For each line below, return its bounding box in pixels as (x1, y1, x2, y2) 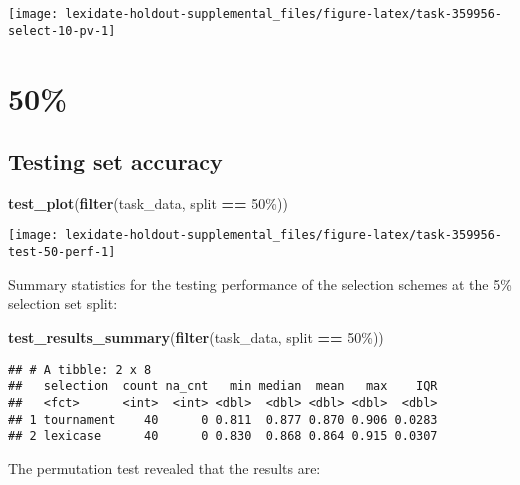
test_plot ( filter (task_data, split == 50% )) (8, 192, 288, 213)
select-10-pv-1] (8, 23, 116, 38)
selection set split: (8, 293, 118, 314)
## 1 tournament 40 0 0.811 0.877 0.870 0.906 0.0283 (8, 412, 438, 427)
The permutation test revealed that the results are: (8, 457, 321, 478)
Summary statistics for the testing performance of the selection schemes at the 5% (8, 273, 512, 294)
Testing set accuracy (8, 146, 223, 177)
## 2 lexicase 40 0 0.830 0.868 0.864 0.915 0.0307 (8, 429, 438, 444)
